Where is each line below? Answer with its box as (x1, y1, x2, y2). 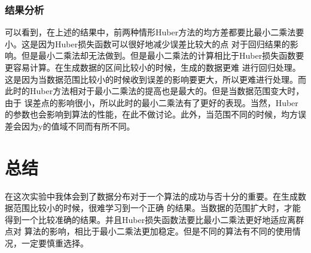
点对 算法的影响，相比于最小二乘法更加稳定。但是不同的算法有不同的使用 (5, 225, 292, 237)
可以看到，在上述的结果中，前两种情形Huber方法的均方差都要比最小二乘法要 (5, 26, 304, 38)
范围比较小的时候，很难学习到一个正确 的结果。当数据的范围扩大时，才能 (13, 201, 301, 214)
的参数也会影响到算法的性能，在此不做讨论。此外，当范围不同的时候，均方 (5, 108, 298, 121)
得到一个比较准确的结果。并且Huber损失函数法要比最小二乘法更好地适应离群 (5, 213, 304, 225)
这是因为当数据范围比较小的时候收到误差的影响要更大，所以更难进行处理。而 (5, 73, 306, 85)
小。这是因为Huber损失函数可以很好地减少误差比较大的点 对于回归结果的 (5, 37, 290, 50)
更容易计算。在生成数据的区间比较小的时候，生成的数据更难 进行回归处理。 (5, 61, 301, 73)
